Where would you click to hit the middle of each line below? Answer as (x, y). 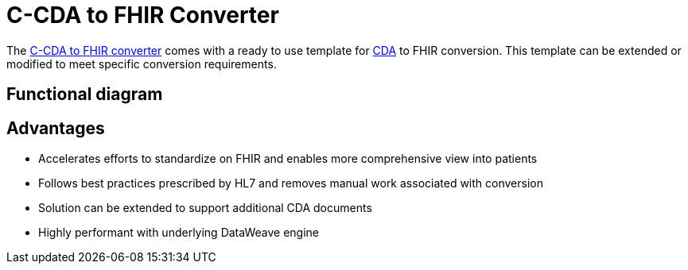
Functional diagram (85, 94)
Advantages (56, 128)
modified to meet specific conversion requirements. (142, 64)
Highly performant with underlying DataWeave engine (179, 233)
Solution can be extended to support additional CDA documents (205, 208)
